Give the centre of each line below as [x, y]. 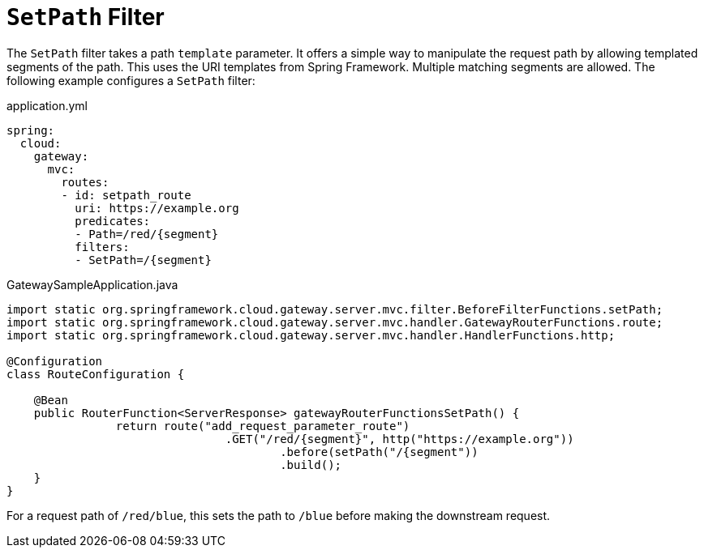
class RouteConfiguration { [96, 374]
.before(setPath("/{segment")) [379, 452]
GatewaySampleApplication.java [92, 284]
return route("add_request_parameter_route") [263, 426]
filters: [102, 247]
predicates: [113, 221]
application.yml [47, 105]
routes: [85, 182]
